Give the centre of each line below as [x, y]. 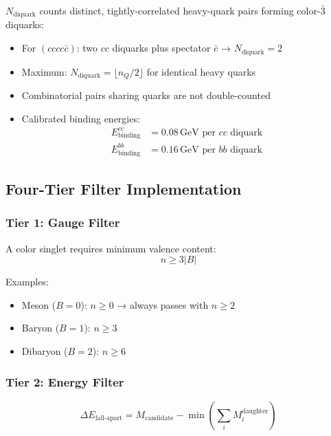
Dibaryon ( [45, 351]
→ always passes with [163, 304]
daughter [255, 412]
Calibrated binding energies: [81, 118]
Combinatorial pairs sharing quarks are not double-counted [146, 95]
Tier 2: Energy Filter [65, 381]
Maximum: [44, 71]
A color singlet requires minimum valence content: [111, 248]
